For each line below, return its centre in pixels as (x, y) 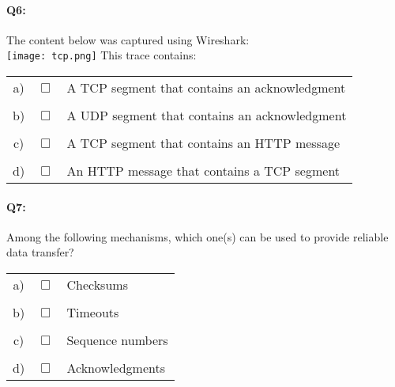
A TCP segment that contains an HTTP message (203, 143)
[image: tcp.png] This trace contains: (102, 55)
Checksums (97, 285)
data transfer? (40, 252)
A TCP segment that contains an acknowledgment (206, 88)
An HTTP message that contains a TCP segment (203, 171)
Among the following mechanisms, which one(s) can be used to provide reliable (197, 236)
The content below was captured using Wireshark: (128, 39)
